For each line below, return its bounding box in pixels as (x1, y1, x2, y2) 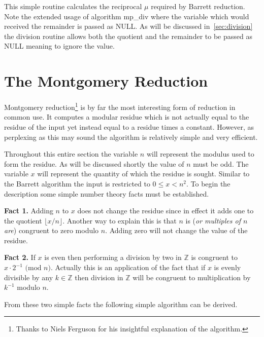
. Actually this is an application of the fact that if (50, 262, 206, 273)
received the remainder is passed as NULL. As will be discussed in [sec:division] (4, 21, 253, 31)
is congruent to (191, 252, 238, 263)
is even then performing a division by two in (44, 252, 182, 263)
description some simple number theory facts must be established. (4, 188, 209, 199)
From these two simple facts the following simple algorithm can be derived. (4, 298, 238, 309)
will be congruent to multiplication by (133, 272, 251, 282)
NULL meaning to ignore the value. (4, 41, 115, 51)
